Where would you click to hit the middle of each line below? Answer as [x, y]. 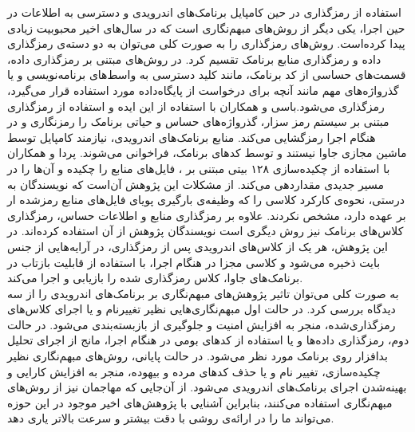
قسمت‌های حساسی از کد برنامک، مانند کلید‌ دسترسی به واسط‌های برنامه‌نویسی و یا [207, 75]
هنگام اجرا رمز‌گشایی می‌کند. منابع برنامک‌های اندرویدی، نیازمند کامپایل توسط [192, 137]
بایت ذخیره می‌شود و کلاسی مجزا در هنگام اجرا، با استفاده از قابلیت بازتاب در [194, 262]
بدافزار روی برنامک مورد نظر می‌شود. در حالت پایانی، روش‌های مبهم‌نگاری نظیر [198, 356]
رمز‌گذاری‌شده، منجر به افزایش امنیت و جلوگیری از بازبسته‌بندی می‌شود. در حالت [202, 324]
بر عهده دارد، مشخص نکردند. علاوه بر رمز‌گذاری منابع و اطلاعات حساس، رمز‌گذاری [207, 215]
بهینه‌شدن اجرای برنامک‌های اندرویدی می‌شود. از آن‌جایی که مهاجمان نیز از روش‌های [207, 387]
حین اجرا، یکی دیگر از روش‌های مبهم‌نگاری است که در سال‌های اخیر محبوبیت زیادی [206, 27]
